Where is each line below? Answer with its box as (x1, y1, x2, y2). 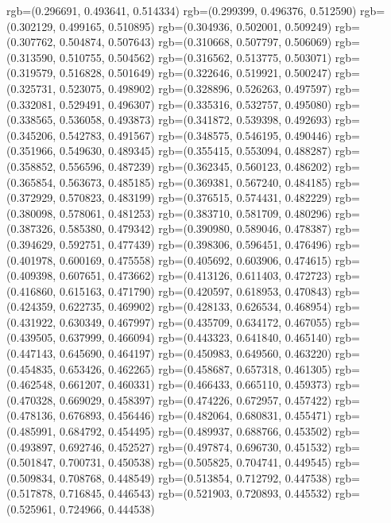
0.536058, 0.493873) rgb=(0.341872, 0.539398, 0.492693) (59, 111, 332, 128)
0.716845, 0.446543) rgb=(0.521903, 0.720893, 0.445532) (59, 485, 332, 502)
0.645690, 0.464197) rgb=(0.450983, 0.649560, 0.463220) (59, 345, 332, 362)
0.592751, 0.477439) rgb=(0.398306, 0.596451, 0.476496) (59, 235, 332, 252)
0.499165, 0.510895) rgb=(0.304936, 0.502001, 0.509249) (59, 17, 332, 34)
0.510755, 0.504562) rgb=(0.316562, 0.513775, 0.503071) (59, 48, 332, 65)
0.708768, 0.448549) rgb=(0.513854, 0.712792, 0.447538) (59, 469, 332, 486)
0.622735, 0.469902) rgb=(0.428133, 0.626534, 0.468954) (59, 298, 332, 315)
